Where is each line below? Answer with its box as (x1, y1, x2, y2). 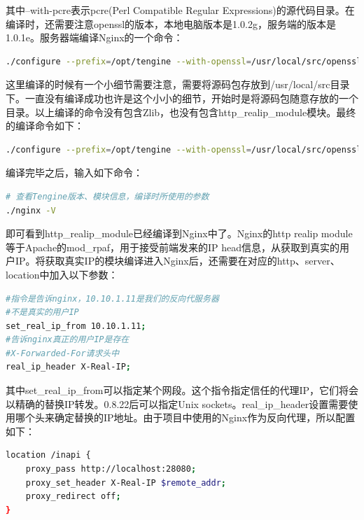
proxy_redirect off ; (25, 491, 121, 502)
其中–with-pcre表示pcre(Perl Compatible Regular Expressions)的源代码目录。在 (6, 3, 355, 17)
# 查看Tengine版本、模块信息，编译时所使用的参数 (6, 191, 209, 202)
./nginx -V (6, 205, 56, 216)
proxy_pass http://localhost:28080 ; (25, 464, 197, 475)
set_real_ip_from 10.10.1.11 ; (6, 321, 146, 331)
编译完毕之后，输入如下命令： (6, 165, 143, 180)
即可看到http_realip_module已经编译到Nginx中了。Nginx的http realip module (6, 226, 353, 241)
